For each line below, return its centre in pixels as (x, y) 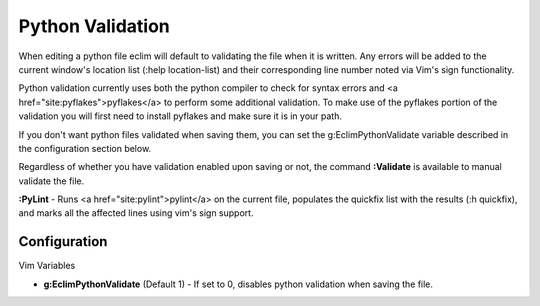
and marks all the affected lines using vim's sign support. (136, 213)
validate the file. (51, 181)
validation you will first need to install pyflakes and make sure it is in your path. (180, 116)
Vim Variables (47, 266)
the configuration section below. (85, 148)
